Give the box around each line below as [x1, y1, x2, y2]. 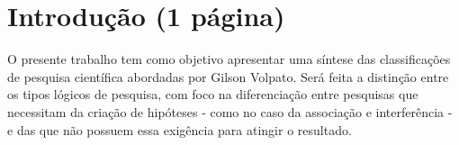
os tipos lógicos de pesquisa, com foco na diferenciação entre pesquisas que [7, 85, 418, 104]
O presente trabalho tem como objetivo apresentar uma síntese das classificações [7, 50, 451, 68]
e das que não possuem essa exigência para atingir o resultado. [7, 120, 352, 139]
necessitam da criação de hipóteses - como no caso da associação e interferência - [7, 102, 453, 121]
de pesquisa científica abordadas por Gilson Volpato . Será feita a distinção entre [7, 67, 449, 86]
